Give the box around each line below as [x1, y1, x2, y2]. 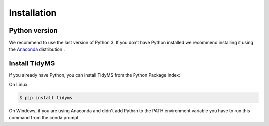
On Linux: [9, 81, 29, 87]
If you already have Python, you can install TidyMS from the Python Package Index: [9, 72, 180, 78]
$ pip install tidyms [19, 95, 73, 100]
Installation [9, 7, 57, 18]
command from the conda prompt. [9, 115, 80, 121]
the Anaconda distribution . [9, 46, 65, 52]
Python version [9, 26, 58, 35]
